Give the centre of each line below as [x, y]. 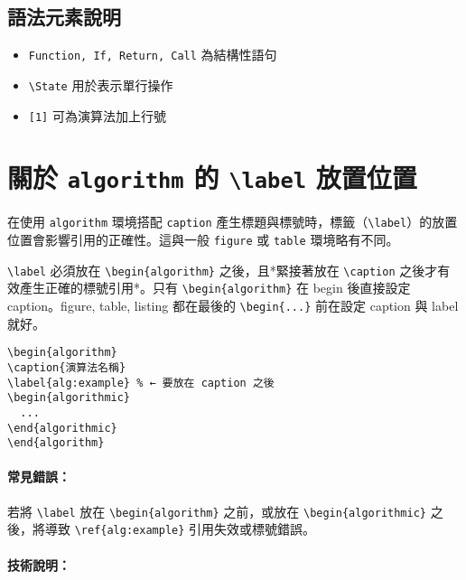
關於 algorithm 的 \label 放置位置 [212, 178]
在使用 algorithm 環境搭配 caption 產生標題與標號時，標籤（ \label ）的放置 [233, 222]
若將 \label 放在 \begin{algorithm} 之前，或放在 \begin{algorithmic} [217, 511]
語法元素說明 [64, 17]
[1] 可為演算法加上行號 [97, 115]
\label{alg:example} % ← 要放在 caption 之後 [141, 383]
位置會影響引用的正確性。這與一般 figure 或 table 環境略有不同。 [203, 240]
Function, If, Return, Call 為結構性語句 [153, 55]
